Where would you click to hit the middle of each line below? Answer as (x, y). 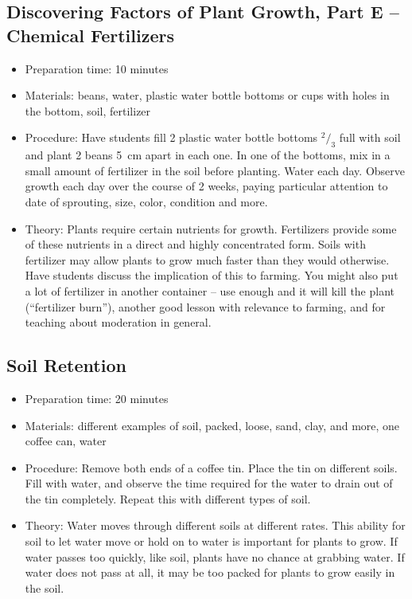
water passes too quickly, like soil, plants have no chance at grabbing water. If (215, 556)
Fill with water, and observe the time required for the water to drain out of (209, 483)
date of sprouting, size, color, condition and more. (146, 201)
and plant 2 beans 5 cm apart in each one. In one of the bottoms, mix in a (208, 155)
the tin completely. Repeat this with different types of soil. (168, 498)
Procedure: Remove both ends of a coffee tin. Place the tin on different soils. (211, 467)
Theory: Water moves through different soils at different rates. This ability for (215, 525)
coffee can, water (66, 441)
